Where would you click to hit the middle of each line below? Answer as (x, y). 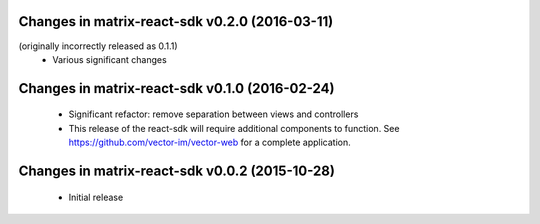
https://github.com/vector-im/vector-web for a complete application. (209, 142)
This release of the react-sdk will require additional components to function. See (234, 128)
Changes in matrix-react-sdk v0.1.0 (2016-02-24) (176, 88)
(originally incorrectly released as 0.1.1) (98, 46)
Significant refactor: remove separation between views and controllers (213, 114)
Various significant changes (109, 59)
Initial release (96, 197)
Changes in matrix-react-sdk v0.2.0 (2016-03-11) (176, 21)
